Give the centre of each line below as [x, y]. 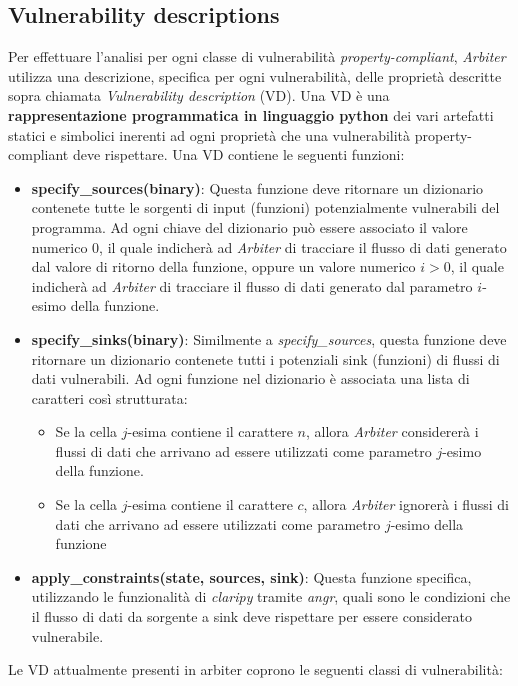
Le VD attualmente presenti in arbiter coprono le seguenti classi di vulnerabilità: [255, 669]
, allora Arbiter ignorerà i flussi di [406, 504]
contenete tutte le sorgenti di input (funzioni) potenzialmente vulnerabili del [265, 207]
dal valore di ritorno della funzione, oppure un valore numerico [223, 266]
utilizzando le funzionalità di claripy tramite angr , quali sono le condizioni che [271, 596]
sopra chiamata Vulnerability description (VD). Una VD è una [199, 95]
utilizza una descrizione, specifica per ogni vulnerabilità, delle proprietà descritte [255, 75]
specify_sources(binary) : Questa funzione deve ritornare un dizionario [257, 187]
